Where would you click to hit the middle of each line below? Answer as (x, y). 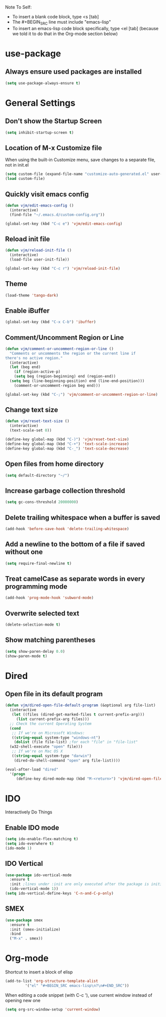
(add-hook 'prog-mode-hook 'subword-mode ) (49, 598)
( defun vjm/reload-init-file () (38, 251)
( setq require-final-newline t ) (38, 563)
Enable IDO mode (32, 827)
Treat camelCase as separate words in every (75, 578)
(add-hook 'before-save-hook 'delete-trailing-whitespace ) (67, 529)
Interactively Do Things (29, 812)
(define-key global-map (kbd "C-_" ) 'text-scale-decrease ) (67, 448)
